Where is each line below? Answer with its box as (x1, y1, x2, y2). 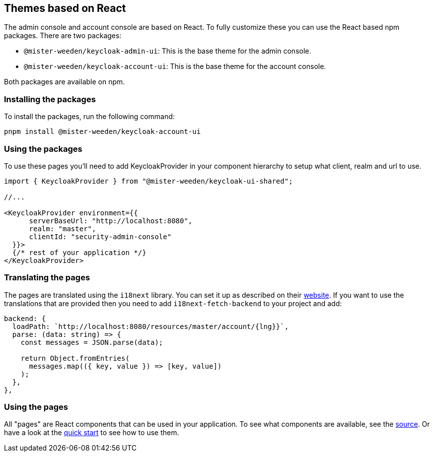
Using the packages (4, 143, 82, 154)
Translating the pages (4, 272, 90, 283)
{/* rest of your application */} (12, 248, 146, 257)
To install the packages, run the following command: (4, 112, 175, 121)
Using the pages (4, 402, 69, 412)
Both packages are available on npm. (4, 77, 125, 86)
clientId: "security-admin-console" (29, 232, 172, 241)
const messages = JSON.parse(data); (20, 338, 163, 346)
